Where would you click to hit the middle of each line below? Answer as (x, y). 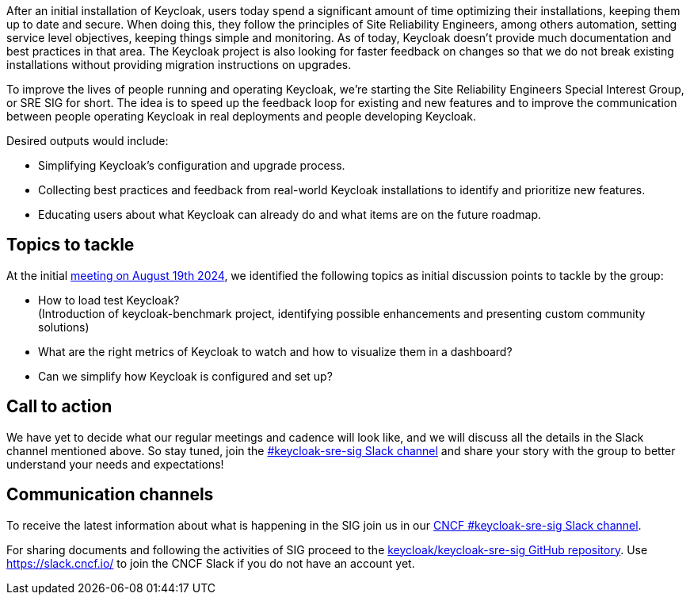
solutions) (64, 327)
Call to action (59, 407)
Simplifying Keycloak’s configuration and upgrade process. (192, 165)
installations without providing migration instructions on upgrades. (179, 65)
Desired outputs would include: (88, 141)
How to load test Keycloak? (109, 300)
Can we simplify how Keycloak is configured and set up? (185, 376)
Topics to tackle (71, 245)
